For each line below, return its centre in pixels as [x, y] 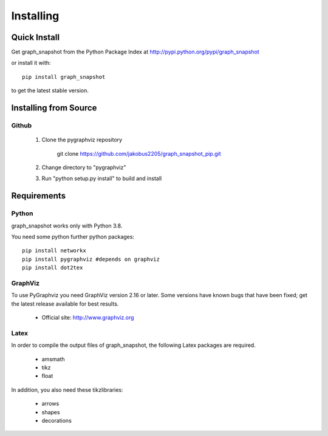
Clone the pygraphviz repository [82, 140]
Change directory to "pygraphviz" [84, 167]
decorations [57, 420]
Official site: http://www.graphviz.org [88, 318]
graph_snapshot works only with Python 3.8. [67, 226]
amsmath [53, 359]
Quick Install [36, 37]
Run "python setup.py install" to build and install [102, 178]
